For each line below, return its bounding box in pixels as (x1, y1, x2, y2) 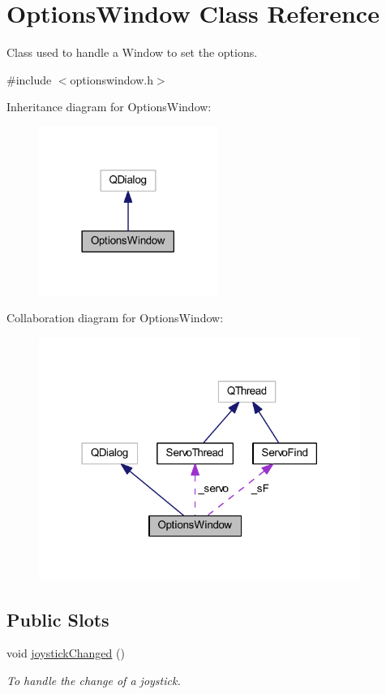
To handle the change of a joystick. (6, 672, 181, 689)
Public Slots (6, 606, 109, 631)
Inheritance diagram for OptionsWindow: (6, 98, 212, 115)
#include (6, 71, 52, 88)
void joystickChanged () (6, 644, 125, 662)
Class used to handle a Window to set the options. (6, 44, 258, 61)
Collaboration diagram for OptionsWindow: (6, 309, 224, 326)
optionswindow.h (70, 71, 153, 88)
